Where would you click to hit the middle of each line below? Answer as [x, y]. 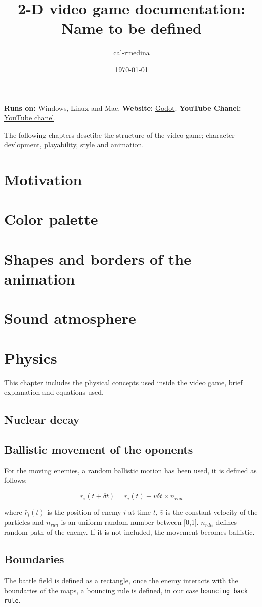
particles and [24, 522]
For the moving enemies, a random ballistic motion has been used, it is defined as [130, 470]
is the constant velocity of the [212, 512]
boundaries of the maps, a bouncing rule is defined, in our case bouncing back [126, 590]
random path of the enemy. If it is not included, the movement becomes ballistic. [129, 532]
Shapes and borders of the [98, 258]
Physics [31, 358]
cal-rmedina [132, 52]
